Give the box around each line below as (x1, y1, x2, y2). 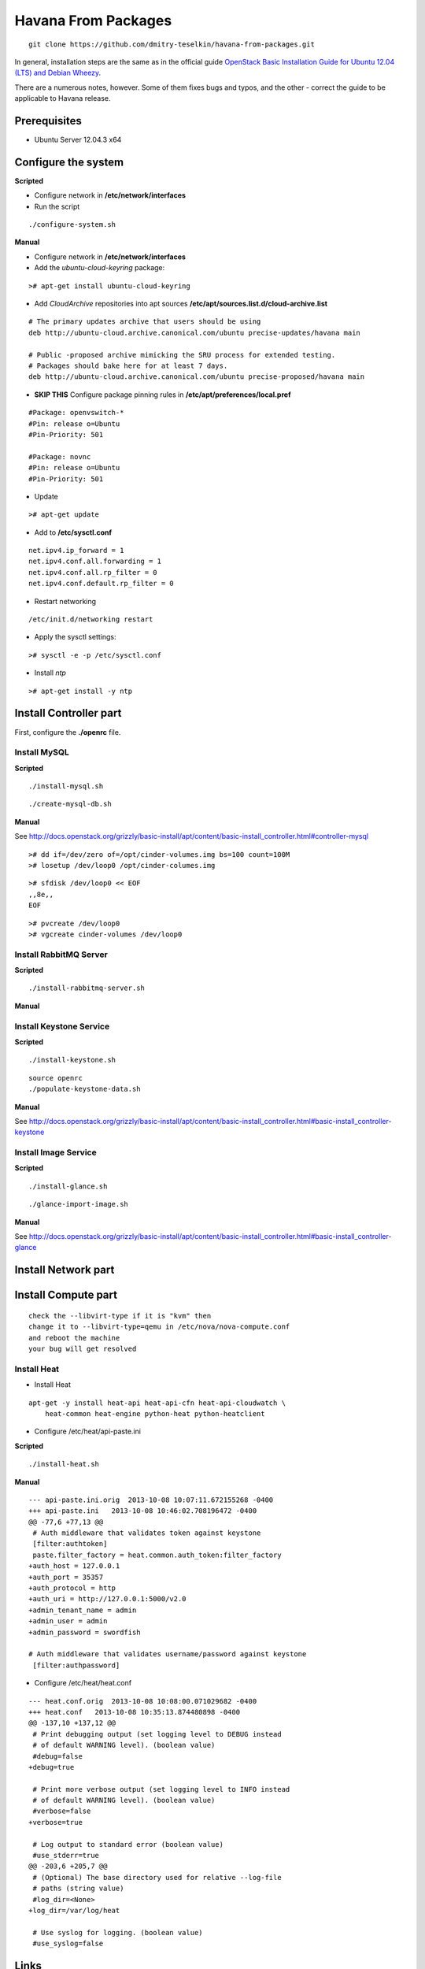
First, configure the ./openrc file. (14, 727, 121, 736)
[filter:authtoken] (32, 1540, 108, 1548)
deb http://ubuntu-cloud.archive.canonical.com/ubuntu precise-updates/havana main (28, 328, 361, 337)
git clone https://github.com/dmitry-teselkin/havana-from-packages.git (28, 39, 315, 49)
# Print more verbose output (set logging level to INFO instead (32, 1785, 290, 1793)
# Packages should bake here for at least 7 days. (28, 362, 228, 370)
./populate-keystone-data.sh (28, 1085, 141, 1094)
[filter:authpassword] (32, 1660, 120, 1670)
